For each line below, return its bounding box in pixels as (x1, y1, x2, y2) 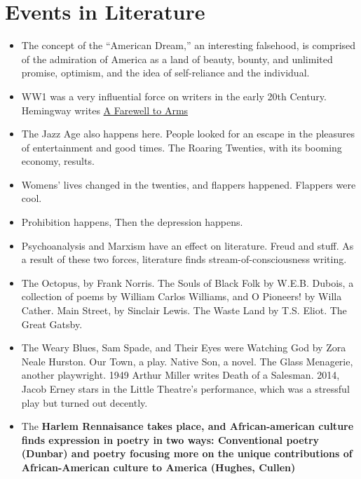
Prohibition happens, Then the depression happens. (21, 215, 243, 229)
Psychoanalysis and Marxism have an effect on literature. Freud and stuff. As (21, 238, 354, 252)
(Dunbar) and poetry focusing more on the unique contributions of (21, 446, 353, 461)
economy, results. (21, 154, 95, 168)
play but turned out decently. (21, 395, 148, 410)
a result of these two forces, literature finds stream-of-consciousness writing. (21, 252, 347, 267)
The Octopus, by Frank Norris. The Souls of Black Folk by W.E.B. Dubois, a (21, 275, 354, 290)
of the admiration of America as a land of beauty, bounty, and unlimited (21, 51, 333, 66)
